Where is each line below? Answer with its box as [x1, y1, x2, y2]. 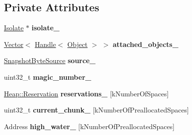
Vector [4, 39, 24, 49]
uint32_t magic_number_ [4, 71, 92, 82]
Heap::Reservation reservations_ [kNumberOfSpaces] [4, 88, 169, 98]
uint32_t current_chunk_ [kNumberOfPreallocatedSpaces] [4, 105, 189, 115]
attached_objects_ [113, 39, 179, 49]
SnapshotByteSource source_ [4, 55, 96, 66]
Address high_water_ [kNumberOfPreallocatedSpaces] [4, 121, 175, 131]
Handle [35, 39, 56, 49]
